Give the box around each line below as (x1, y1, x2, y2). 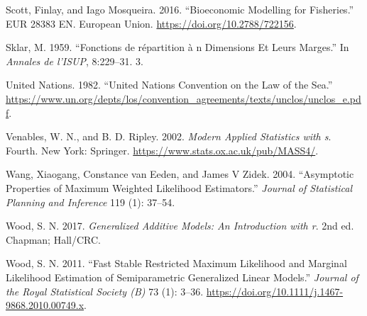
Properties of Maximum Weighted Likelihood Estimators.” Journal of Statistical (6, 180, 353, 195)
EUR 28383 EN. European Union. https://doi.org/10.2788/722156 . (6, 16, 297, 30)
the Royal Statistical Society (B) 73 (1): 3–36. (6, 283, 204, 298)
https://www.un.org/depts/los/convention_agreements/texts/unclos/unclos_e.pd (6, 91, 361, 106)
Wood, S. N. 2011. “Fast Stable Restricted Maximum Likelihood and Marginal (6, 256, 347, 271)
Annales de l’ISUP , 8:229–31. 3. (6, 53, 143, 68)
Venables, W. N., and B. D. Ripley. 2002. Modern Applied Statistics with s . (6, 129, 332, 144)
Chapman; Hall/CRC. (6, 232, 101, 247)
